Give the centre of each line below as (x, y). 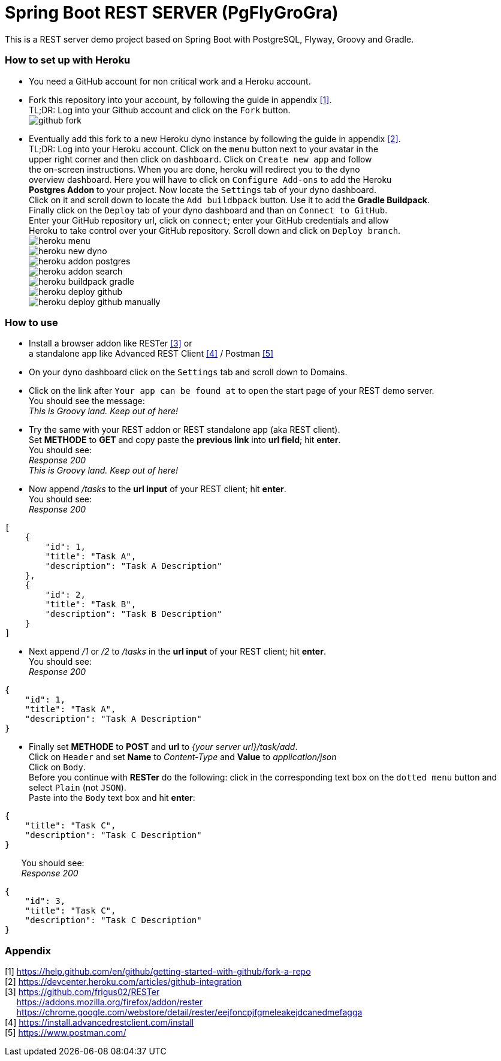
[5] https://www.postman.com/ (66, 1033)
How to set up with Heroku (68, 60)
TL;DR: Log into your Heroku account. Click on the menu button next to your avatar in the (204, 149)
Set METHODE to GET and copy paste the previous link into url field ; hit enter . (185, 440)
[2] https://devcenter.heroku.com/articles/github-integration (123, 982)
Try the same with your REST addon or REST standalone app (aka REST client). (185, 430)
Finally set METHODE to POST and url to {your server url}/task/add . (163, 747)
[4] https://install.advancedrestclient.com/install (99, 1022)
